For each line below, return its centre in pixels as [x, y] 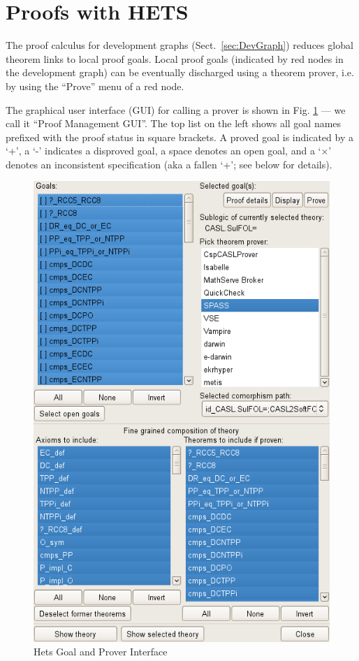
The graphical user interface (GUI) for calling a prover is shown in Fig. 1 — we [176, 109]
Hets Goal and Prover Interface [101, 652]
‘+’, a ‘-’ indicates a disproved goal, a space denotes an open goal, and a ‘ [163, 151]
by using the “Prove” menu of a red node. [95, 86]
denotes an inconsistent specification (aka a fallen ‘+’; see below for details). [169, 164]
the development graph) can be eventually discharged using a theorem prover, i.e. [180, 72]
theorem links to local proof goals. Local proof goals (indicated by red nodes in [175, 58]
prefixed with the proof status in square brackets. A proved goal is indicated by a [179, 137]
